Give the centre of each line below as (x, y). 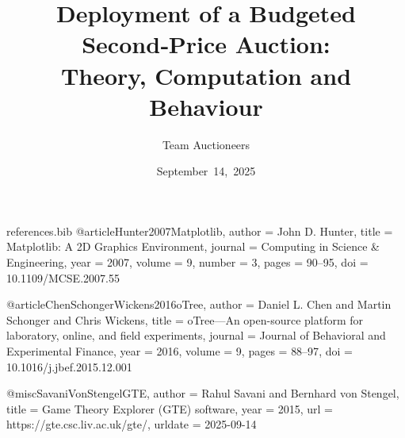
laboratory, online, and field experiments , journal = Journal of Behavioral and (196, 335)
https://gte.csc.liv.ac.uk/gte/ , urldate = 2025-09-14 (132, 424)
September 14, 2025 (206, 171)
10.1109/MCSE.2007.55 (63, 277)
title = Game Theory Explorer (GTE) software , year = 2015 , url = (170, 408)
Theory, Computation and (206, 75)
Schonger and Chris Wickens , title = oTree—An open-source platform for (185, 319)
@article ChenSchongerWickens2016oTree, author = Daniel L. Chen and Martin (199, 304)
